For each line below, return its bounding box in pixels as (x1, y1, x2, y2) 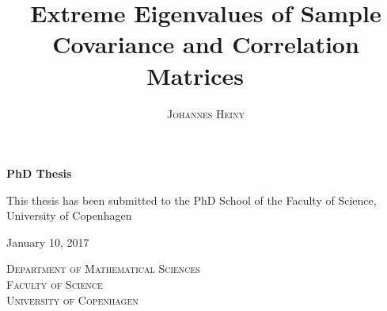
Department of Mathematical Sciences (6, 260, 200, 277)
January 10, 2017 (6, 233, 89, 250)
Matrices (146, 59, 244, 91)
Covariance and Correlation (52, 28, 359, 60)
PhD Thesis (6, 165, 72, 182)
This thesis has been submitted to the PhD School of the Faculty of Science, (6, 191, 377, 208)
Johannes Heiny (167, 105, 245, 121)
